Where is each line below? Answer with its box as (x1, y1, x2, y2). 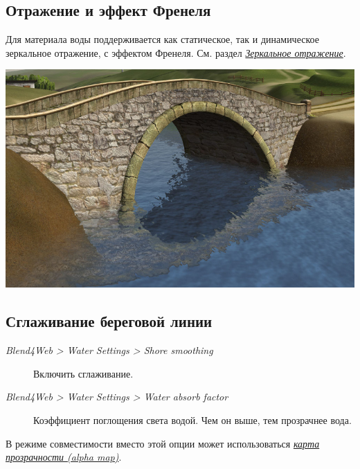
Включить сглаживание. (33, 366, 134, 380)
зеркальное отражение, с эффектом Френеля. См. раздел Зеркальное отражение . (6, 45, 346, 60)
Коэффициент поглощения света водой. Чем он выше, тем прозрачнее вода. (33, 412, 352, 427)
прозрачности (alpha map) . (6, 450, 122, 464)
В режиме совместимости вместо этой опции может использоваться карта (6, 436, 320, 450)
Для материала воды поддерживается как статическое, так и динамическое (6, 32, 319, 46)
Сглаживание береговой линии (6, 310, 213, 332)
